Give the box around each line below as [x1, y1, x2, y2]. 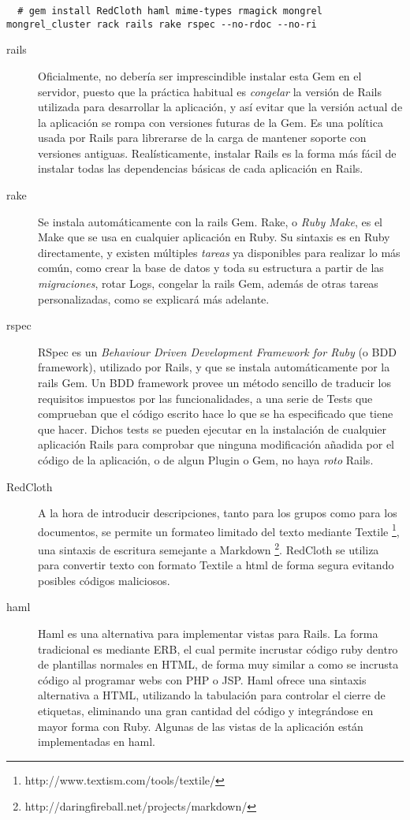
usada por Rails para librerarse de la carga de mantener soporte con [38, 129, 367, 146]
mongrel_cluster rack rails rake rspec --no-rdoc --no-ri [6, 18, 317, 30]
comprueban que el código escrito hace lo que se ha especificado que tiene [38, 405, 393, 422]
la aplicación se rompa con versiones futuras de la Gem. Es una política [38, 114, 383, 130]
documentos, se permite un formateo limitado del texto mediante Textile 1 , [38, 520, 400, 539]
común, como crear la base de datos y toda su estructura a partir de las [38, 259, 384, 276]
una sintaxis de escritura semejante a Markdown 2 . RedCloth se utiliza [38, 539, 379, 557]
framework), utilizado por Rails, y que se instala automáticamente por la [38, 359, 390, 375]
